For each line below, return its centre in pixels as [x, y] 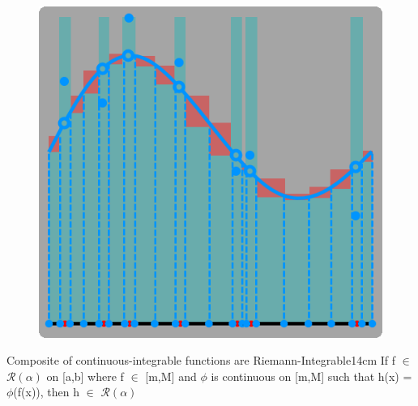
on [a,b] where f [85, 376]
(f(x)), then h [47, 392]
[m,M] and [171, 376]
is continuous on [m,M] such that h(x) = [311, 376]
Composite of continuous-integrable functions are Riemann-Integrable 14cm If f [201, 360]
